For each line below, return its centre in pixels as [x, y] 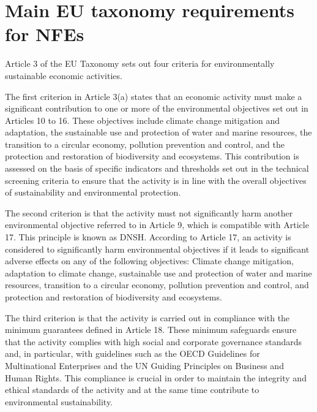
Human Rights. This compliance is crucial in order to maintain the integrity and [156, 377]
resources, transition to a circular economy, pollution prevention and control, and [157, 285]
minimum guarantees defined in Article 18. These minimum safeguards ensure [151, 330]
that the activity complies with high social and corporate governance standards [154, 341]
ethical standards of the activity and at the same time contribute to [132, 390]
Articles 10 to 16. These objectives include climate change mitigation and [143, 120]
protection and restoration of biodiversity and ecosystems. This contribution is [152, 156]
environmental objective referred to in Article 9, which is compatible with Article [157, 225]
